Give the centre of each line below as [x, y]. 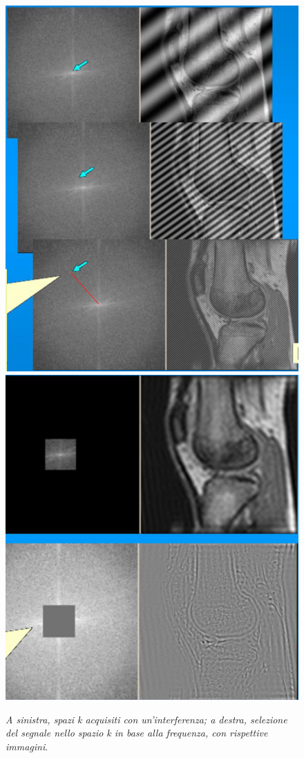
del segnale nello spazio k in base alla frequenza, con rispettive [137, 733]
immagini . [27, 746]
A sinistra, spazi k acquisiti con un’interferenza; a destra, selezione [146, 719]
